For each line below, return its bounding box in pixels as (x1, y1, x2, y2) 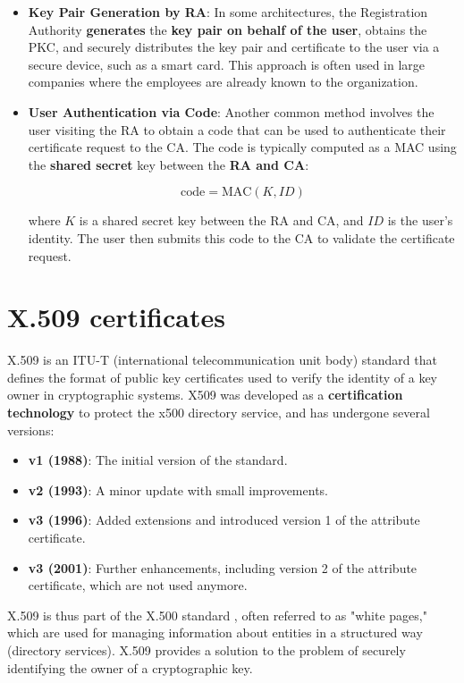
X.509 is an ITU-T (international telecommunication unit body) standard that (7, 350, 437, 369)
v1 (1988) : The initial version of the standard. (28, 451, 288, 469)
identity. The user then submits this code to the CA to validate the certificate (28, 228, 455, 247)
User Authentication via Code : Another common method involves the (28, 102, 434, 121)
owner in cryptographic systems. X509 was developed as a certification (7, 385, 403, 404)
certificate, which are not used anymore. (28, 576, 248, 594)
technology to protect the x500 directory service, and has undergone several (7, 403, 430, 422)
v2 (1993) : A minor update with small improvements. (28, 480, 328, 499)
